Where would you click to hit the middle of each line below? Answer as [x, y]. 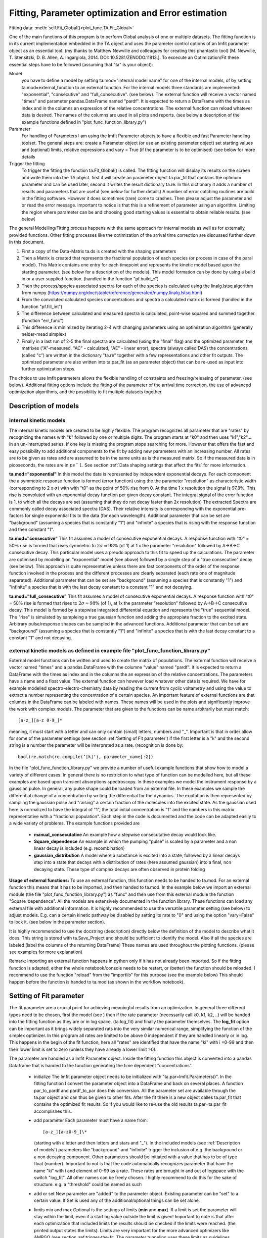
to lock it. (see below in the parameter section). [57, 922]
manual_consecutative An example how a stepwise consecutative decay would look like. [125, 834]
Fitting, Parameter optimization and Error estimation [118, 13]
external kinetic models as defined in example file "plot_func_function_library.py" [110, 650]
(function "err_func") [43, 320]
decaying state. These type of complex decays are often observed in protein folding [119, 869]
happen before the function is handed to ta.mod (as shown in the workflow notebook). [97, 982]
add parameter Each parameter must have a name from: [91, 1120]
